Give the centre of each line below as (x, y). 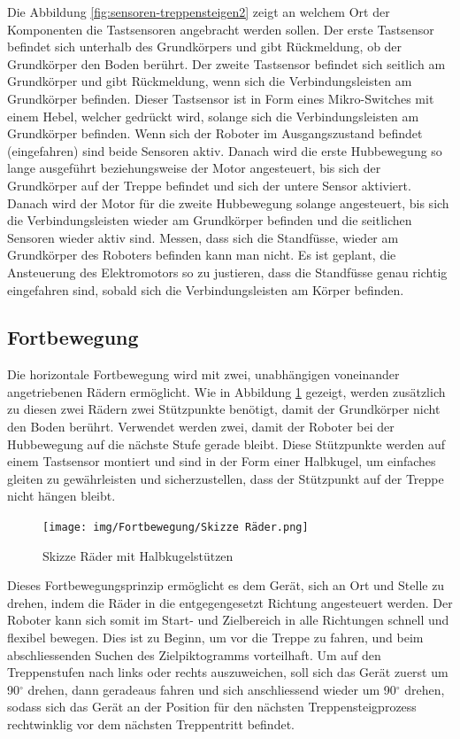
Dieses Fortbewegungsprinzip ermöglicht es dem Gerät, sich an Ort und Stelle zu (226, 585)
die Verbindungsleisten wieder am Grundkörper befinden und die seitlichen (210, 220)
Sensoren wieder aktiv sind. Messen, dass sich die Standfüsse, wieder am (203, 237)
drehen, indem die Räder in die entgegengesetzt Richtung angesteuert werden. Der (230, 602)
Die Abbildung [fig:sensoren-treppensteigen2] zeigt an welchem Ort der (199, 12)
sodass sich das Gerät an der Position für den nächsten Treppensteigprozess (212, 707)
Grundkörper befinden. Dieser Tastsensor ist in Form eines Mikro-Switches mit (221, 98)
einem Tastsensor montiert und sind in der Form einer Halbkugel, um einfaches (222, 461)
